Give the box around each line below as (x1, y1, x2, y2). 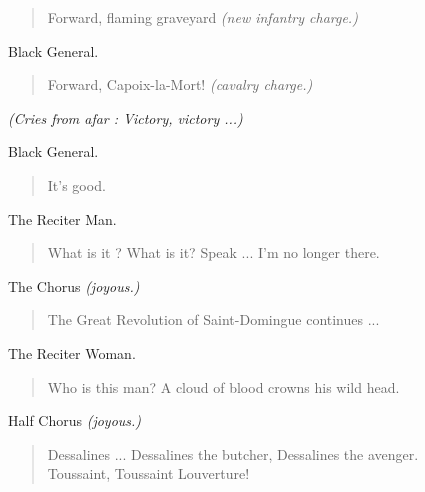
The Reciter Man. (8, 208, 117, 229)
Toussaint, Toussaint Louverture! (47, 463, 250, 484)
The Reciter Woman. (8, 342, 136, 363)
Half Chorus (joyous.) (8, 410, 142, 431)
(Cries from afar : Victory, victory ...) (8, 107, 243, 128)
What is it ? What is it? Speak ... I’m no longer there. (47, 242, 380, 263)
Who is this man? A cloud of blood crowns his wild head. (47, 376, 400, 397)
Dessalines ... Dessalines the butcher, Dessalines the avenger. (47, 443, 419, 464)
